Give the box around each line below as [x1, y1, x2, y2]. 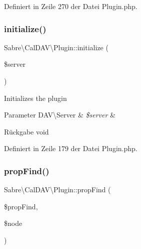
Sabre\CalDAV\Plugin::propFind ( [4, 184, 111, 195]
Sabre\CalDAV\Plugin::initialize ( [4, 42, 108, 52]
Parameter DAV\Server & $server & [4, 109, 115, 120]
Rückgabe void [4, 126, 49, 137]
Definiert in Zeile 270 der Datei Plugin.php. [4, 1, 137, 11]
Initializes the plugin [4, 92, 67, 103]
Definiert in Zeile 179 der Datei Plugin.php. [4, 143, 137, 154]
